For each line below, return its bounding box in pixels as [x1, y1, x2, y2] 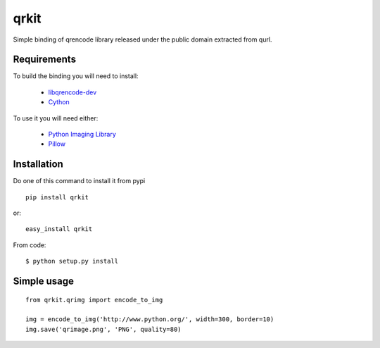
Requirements [13, 54, 77, 66]
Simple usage [13, 275, 74, 287]
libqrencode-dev [48, 88, 97, 97]
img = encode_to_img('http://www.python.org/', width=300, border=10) [25, 316, 274, 323]
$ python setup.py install [25, 257, 119, 266]
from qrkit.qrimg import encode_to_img [25, 296, 163, 304]
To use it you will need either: [13, 113, 99, 123]
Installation [13, 159, 63, 170]
